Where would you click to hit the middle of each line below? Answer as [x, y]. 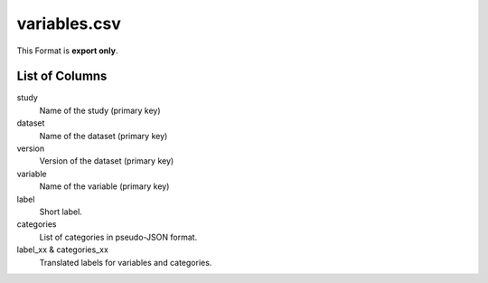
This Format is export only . [67, 51]
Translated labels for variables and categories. [126, 262]
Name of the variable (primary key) [104, 186]
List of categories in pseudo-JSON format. [118, 237]
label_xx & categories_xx [62, 250]
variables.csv [69, 24]
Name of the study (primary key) [100, 110]
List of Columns [62, 76]
